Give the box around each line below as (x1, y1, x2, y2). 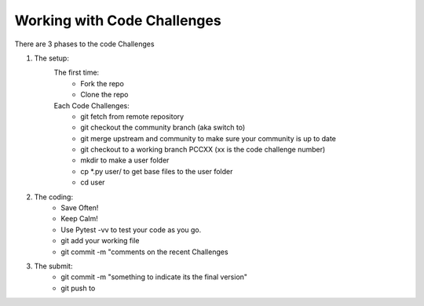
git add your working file (60, 236, 140, 246)
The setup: (34, 53, 70, 63)
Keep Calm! (60, 214, 98, 224)
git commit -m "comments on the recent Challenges (60, 247, 228, 257)
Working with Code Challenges (14, 12, 221, 29)
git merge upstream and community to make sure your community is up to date (80, 133, 337, 143)
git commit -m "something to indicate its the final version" (60, 272, 247, 282)
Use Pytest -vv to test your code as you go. (60, 224, 202, 235)
